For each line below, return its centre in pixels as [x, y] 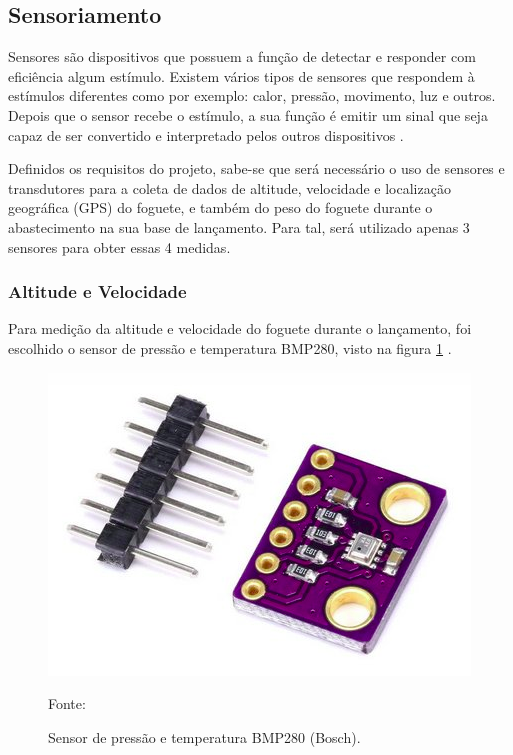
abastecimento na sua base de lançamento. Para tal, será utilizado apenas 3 [239, 226]
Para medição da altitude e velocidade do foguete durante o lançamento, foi [240, 328]
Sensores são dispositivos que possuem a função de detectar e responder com [242, 56]
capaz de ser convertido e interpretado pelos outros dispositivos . [206, 134]
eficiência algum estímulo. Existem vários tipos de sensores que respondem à [241, 75]
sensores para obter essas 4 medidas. [119, 246]
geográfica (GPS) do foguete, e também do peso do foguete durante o [220, 207]
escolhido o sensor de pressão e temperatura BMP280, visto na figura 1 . [230, 347]
